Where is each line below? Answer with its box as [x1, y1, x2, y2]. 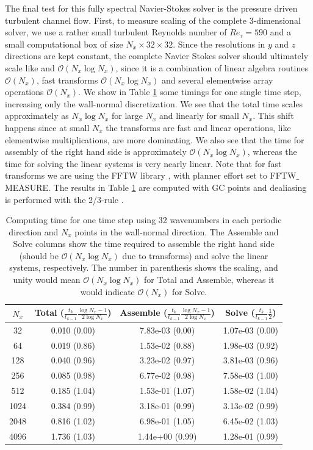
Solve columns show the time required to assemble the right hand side [13, 237, 275, 250]
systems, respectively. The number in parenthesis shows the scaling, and [9, 261, 278, 274]
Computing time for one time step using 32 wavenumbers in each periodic [5, 213, 282, 226]
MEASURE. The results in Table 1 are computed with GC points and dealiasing [5, 180, 307, 193]
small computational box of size [5, 37, 123, 50]
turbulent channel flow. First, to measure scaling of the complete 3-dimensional [5, 13, 301, 26]
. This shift [253, 109, 294, 122]
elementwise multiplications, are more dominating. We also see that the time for [5, 133, 304, 146]
